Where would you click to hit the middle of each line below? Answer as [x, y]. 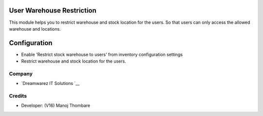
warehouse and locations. [35, 29]
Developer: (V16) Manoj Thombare [56, 106]
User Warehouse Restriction [53, 10]
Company [21, 74]
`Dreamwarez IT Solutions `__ [50, 83]
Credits [18, 96]
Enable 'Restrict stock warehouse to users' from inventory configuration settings [102, 54]
